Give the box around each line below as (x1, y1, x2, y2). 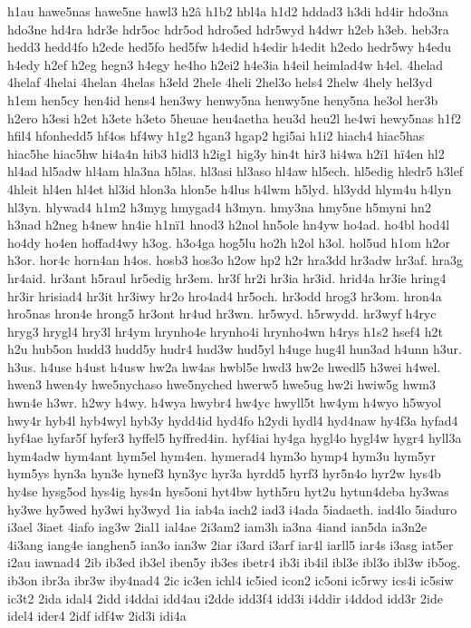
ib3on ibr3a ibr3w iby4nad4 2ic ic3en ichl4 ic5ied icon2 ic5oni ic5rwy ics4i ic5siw (7, 571, 454, 589)
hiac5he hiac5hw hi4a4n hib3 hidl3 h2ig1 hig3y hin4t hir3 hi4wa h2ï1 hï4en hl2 (7, 143, 445, 162)
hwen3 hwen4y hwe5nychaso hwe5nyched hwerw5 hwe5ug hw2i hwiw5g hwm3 (7, 375, 436, 394)
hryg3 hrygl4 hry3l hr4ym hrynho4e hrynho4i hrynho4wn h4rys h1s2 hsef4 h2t (7, 321, 443, 340)
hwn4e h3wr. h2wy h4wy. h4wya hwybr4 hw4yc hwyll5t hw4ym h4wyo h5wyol (7, 393, 442, 412)
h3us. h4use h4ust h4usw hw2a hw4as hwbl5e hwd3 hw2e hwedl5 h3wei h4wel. (7, 357, 441, 376)
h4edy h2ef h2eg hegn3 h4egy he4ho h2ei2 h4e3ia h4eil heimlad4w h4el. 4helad (7, 54, 444, 74)
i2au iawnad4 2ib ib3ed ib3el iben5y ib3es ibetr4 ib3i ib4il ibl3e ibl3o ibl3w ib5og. (7, 553, 461, 572)
